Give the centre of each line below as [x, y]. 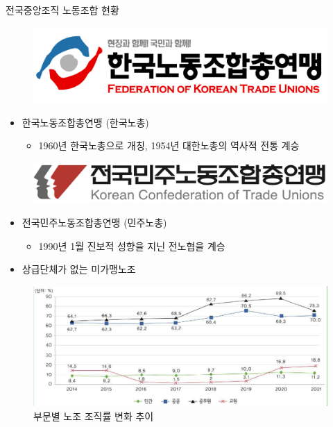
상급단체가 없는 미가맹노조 [79, 269]
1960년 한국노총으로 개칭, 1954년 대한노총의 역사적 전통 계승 [169, 145]
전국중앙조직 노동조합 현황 [62, 10]
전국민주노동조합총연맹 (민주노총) [94, 223]
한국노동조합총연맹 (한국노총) [85, 122]
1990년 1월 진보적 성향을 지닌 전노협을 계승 [132, 245]
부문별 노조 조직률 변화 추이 [94, 416]
